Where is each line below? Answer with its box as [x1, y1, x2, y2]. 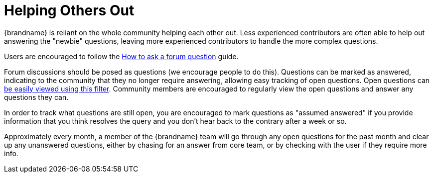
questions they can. [4, 92, 69, 101]
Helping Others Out [4, 2, 135, 19]
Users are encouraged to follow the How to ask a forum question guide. [4, 52, 239, 61]
